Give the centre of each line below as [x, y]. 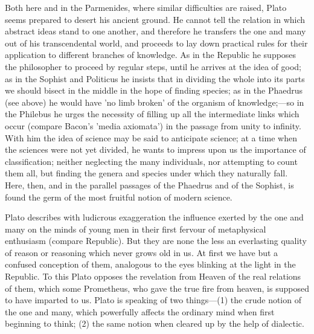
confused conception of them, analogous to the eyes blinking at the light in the [150, 264]
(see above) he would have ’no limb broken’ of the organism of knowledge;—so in [155, 102]
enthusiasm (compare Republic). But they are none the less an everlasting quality [156, 241]
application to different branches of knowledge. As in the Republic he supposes [151, 55]
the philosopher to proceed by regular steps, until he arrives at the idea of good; [153, 66]
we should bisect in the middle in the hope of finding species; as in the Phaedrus [154, 90]
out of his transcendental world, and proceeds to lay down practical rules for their [156, 43]
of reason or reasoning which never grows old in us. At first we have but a [142, 252]
